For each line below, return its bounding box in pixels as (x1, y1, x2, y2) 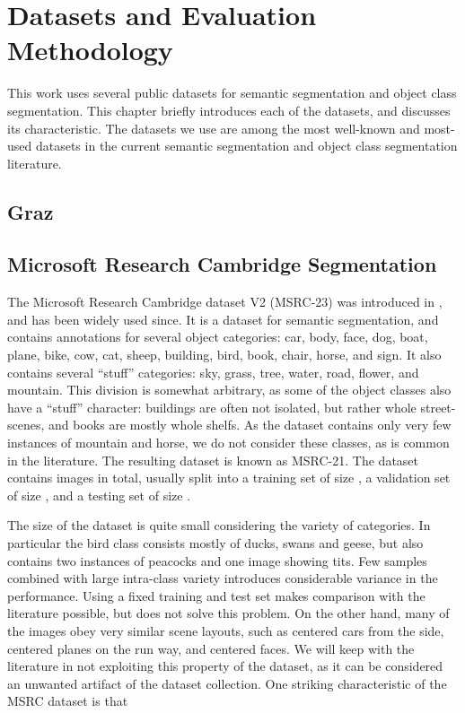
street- (420, 397, 456, 416)
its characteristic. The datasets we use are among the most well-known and (7, 118, 420, 137)
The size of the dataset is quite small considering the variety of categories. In (7, 516, 431, 535)
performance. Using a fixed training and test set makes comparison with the (7, 586, 426, 604)
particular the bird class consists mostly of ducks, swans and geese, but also (7, 533, 424, 552)
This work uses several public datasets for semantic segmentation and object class (7, 83, 457, 102)
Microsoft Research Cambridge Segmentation (7, 250, 437, 278)
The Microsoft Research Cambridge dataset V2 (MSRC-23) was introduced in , (7, 292, 443, 311)
